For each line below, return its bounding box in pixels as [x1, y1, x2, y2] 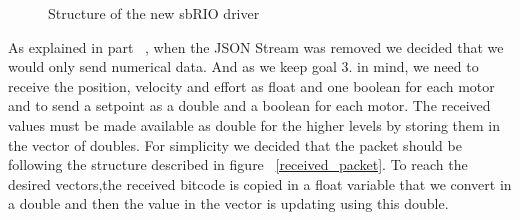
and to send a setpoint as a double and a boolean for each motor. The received [8, 95, 491, 116]
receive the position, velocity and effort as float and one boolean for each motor [8, 75, 495, 96]
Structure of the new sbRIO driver [48, 3, 260, 23]
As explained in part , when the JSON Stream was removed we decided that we [8, 36, 504, 57]
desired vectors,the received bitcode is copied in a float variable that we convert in [8, 173, 512, 194]
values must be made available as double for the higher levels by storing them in [8, 114, 501, 135]
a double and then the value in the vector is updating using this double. [8, 193, 449, 214]
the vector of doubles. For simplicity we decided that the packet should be [8, 134, 462, 155]
